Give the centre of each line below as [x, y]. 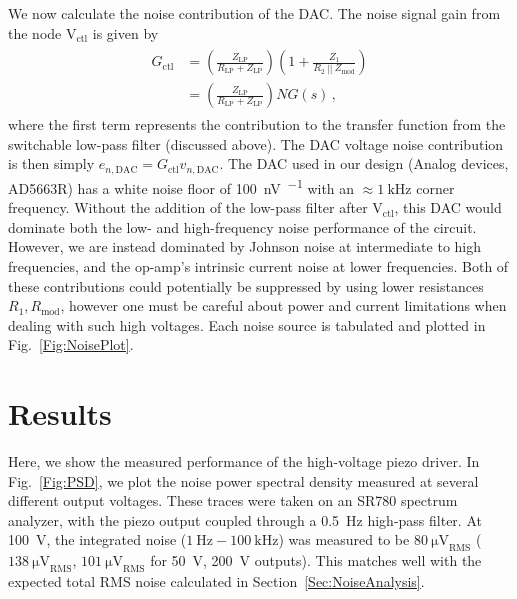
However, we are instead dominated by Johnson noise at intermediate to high [245, 246]
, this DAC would [448, 207]
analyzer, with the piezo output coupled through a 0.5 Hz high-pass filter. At [245, 519]
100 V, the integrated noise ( [97, 539]
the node [35, 32]
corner [435, 187]
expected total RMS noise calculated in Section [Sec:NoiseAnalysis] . [216, 581]
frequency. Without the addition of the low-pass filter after [188, 207]
